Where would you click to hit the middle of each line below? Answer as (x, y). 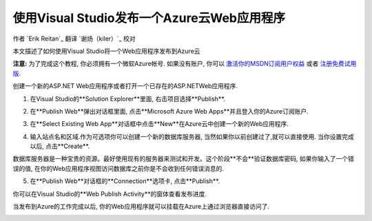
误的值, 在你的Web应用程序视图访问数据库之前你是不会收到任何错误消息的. (118, 168)
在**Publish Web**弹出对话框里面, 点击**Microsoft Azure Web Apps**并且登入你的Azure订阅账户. (169, 111)
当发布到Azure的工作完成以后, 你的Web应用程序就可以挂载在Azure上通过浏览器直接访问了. (141, 207)
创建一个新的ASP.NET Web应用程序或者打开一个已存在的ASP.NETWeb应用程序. (125, 86)
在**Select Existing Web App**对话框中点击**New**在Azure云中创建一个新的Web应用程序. (159, 124)
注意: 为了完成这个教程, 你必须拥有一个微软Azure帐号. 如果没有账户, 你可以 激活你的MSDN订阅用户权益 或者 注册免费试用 (185, 64)
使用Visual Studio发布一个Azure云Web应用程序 (149, 18)
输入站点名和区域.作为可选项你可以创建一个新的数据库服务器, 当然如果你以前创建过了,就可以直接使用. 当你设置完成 (192, 136)
